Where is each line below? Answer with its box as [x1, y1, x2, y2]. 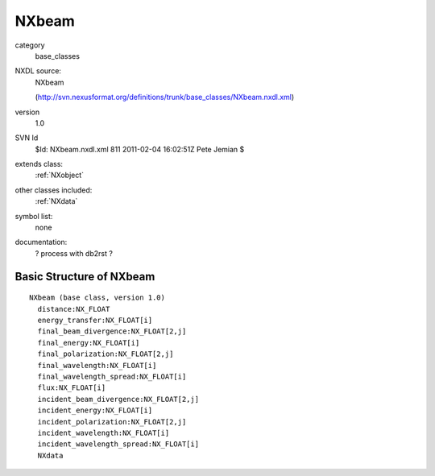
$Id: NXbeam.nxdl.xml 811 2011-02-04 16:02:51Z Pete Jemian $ [35, 144, 245, 154]
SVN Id [14, 133, 39, 143]
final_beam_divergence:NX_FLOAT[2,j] [37, 327, 187, 336]
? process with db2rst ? [35, 248, 113, 258]
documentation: [14, 238, 68, 247]
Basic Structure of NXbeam [14, 270, 155, 284]
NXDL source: [14, 66, 62, 76]
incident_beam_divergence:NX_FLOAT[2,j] [37, 395, 200, 404]
